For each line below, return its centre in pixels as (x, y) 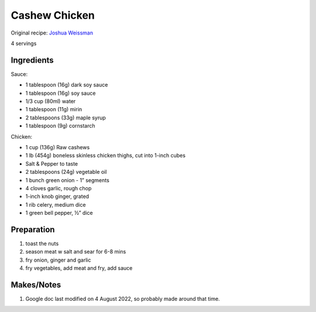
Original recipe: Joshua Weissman (52, 33)
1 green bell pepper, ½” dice (59, 213)
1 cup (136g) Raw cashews (58, 147)
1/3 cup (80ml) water (51, 101)
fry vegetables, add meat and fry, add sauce (79, 268)
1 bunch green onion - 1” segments (67, 180)
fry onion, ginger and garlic (58, 260)
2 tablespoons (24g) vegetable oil (66, 172)
